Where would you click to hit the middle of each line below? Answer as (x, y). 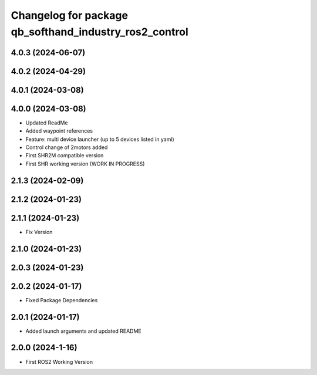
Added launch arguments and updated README (84, 331)
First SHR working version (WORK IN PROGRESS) (85, 164)
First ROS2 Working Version (59, 362)
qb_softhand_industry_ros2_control (100, 32)
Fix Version (39, 232)
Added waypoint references (59, 131)
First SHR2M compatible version (65, 156)
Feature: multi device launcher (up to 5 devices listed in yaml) (100, 139)
